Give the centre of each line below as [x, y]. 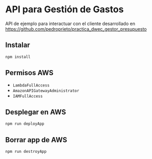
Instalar [18, 45]
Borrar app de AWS [36, 140]
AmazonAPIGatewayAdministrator [46, 91]
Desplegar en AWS [36, 112]
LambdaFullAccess [31, 85]
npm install [18, 57]
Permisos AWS [29, 73]
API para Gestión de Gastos [65, 9]
